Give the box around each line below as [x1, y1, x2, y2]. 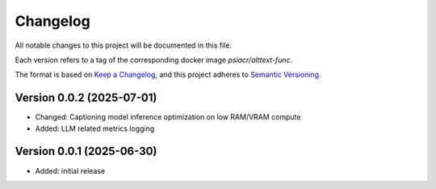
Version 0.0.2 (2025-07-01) [15, 91, 157, 105]
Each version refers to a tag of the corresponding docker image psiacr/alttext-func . [15, 55, 293, 65]
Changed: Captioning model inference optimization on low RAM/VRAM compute [35, 112, 301, 122]
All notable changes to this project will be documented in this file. [15, 40, 233, 50]
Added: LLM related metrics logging [35, 124, 155, 133]
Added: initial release [35, 166, 106, 175]
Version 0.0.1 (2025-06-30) [15, 145, 157, 158]
